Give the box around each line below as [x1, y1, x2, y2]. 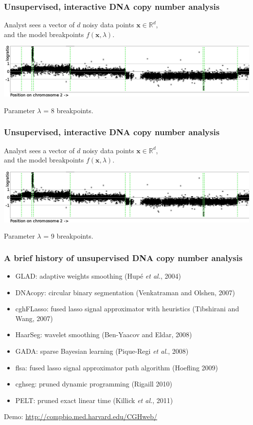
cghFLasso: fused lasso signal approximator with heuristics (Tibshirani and [15, 304, 239, 314]
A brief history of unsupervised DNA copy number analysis [4, 251, 243, 263]
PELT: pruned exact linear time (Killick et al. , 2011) [15, 395, 173, 405]
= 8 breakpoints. [43, 105, 93, 115]
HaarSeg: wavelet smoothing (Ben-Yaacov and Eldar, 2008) [15, 329, 192, 340]
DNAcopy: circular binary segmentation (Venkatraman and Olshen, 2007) [15, 287, 235, 297]
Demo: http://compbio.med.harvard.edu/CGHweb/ [4, 411, 158, 422]
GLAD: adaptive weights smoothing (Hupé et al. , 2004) [15, 271, 181, 281]
